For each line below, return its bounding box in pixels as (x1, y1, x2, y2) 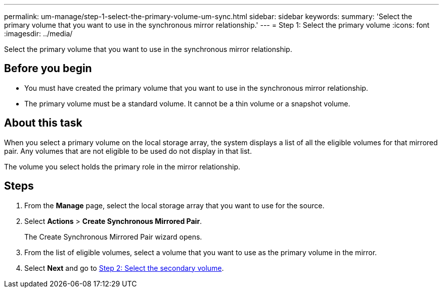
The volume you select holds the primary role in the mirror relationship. (4, 162, 240, 171)
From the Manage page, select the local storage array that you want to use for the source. (24, 201, 325, 210)
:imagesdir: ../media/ (4, 29, 73, 38)
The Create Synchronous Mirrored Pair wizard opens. (24, 232, 202, 241)
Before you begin (4, 62, 92, 75)
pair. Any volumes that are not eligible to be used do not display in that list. (4, 146, 252, 155)
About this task (4, 116, 82, 130)
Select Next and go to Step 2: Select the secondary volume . (24, 263, 224, 272)
